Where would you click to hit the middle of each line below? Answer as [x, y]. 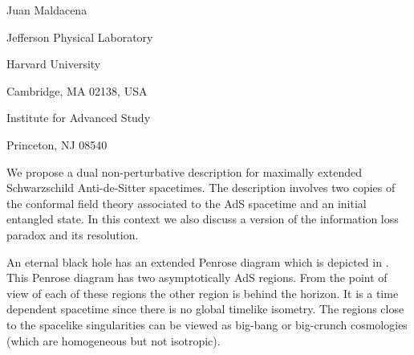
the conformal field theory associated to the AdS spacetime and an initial [187, 203]
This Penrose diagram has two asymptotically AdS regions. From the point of [197, 277]
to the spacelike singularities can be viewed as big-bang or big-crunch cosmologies [207, 324]
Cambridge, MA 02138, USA [77, 90]
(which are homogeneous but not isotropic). [114, 340]
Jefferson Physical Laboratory [80, 37]
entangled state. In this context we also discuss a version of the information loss [203, 219]
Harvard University [54, 64]
